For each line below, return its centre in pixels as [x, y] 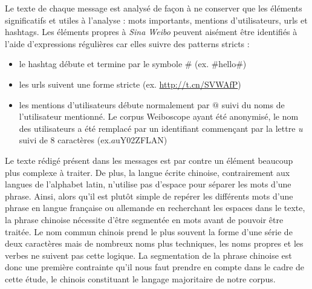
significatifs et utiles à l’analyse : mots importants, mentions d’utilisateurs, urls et [156, 20]
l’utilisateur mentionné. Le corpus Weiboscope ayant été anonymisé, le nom [159, 116]
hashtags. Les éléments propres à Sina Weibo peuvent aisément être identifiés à [151, 32]
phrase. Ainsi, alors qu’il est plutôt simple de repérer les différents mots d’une [149, 196]
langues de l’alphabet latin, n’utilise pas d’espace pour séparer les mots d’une [148, 184]
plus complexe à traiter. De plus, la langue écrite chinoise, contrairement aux [148, 172]
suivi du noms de [253, 104]
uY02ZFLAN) [141, 140]
